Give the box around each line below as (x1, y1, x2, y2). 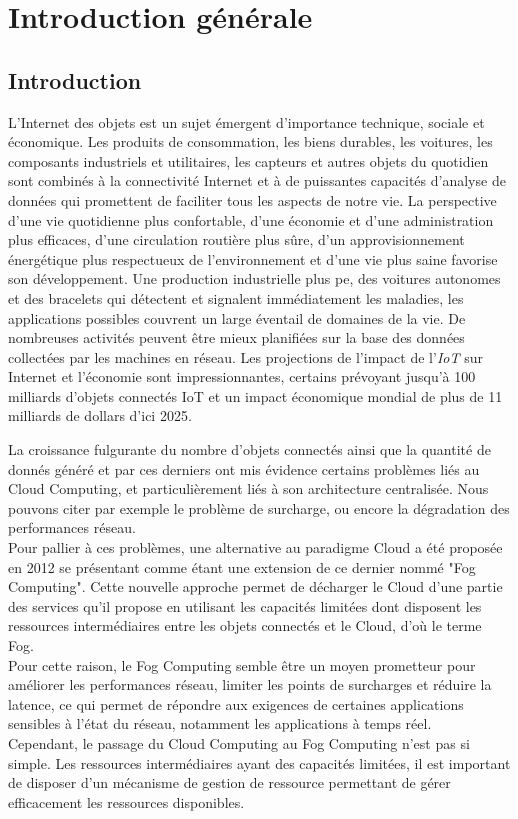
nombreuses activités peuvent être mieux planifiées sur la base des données (8, 327, 465, 348)
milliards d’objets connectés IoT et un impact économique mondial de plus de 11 (8, 385, 503, 406)
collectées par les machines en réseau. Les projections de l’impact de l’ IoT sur (8, 346, 483, 367)
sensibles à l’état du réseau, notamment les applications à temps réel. (8, 713, 432, 734)
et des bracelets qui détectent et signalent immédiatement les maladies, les (8, 287, 464, 308)
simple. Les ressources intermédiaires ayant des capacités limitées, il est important (8, 752, 511, 773)
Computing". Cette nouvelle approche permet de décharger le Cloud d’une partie (8, 576, 503, 597)
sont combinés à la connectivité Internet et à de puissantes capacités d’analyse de (8, 170, 506, 191)
